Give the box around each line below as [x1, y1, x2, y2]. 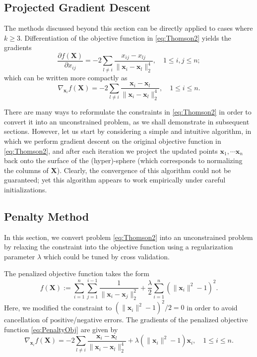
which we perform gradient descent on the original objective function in [4, 135, 221, 146]
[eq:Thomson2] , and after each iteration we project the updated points [4, 145, 218, 156]
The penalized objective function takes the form [4, 268, 149, 278]
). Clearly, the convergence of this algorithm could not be [57, 165, 231, 175]
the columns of [4, 165, 49, 175]
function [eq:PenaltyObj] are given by [4, 324, 118, 334]
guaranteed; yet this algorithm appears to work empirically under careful [4, 175, 226, 185]
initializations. [4, 184, 47, 194]
